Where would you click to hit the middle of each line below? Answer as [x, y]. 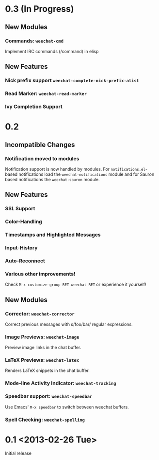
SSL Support [20, 209]
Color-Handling [24, 221]
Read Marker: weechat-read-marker [46, 93]
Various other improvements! [40, 274]
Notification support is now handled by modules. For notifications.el [75, 169]
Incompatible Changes [40, 145]
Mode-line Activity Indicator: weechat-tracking [61, 383]
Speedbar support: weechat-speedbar [49, 396]
